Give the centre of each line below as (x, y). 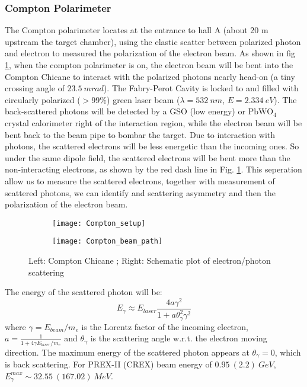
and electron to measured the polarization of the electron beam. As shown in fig (150, 53)
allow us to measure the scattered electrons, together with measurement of (140, 180)
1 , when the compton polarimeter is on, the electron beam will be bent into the (149, 65)
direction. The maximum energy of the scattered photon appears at (127, 352)
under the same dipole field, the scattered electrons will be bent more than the (148, 157)
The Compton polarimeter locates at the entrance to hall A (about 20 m (137, 30)
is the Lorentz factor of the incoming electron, (165, 326)
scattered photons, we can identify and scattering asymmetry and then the (140, 192)
